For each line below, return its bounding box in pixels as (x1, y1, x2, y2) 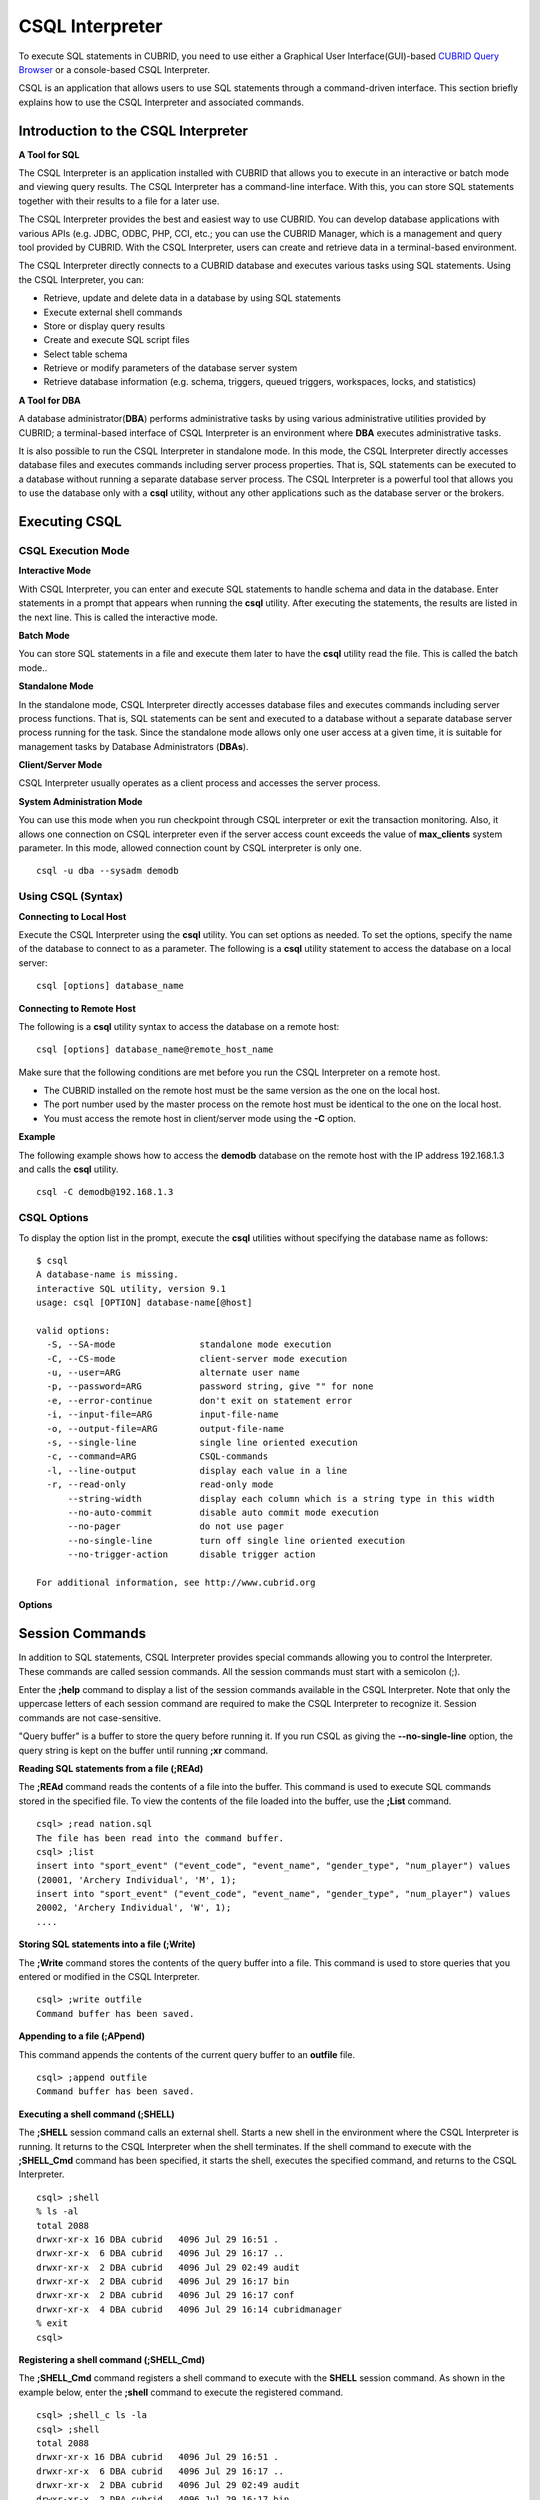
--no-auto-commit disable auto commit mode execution (67, 1506, 379, 1518)
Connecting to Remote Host (18, 1002, 137, 1014)
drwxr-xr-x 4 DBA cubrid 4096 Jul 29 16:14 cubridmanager (36, 2303, 342, 2315)
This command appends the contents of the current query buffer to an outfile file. (18, 2048, 355, 2060)
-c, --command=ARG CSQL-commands (46, 1451, 269, 1462)
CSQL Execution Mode (18, 544, 130, 557)
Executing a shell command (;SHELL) (18, 2108, 175, 2120)
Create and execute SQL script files (43, 334, 190, 346)
